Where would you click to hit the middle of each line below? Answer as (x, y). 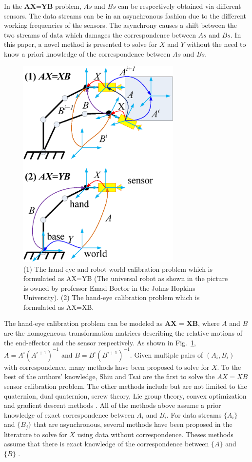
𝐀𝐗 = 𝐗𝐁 (181, 324)
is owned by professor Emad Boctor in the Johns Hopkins (109, 288)
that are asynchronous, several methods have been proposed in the (133, 424)
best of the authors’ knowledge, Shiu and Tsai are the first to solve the (109, 376)
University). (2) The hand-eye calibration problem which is (112, 297)
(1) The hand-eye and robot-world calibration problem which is (118, 269)
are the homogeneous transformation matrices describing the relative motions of (123, 333)
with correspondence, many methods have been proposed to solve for (107, 367)
